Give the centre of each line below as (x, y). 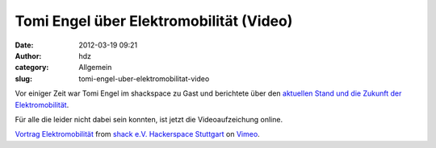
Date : (24, 45)
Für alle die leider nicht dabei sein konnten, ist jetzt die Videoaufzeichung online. (149, 119)
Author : (28, 55)
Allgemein (95, 68)
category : (32, 68)
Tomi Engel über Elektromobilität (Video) (154, 21)
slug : (23, 78)
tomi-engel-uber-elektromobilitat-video (144, 78)
